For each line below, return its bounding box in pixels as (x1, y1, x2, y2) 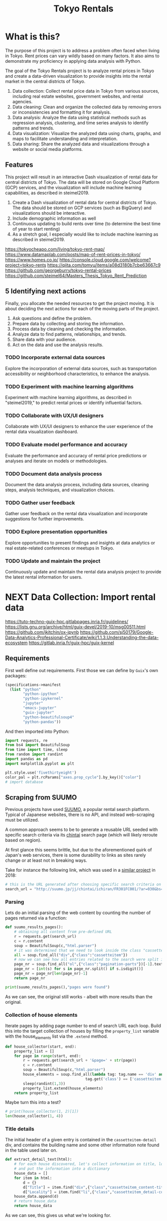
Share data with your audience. (12, 336, 77, 342)
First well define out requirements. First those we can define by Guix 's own (5, 667, 158, 673)
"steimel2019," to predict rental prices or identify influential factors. (5, 400, 143, 406)
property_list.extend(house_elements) (23, 1085, 103, 1091)
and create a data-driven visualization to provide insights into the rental (5, 73, 151, 79)
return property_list (14, 1090, 59, 1095)
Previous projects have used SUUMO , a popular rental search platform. (5, 807, 151, 813)
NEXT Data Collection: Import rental (5, 591, 156, 603)
